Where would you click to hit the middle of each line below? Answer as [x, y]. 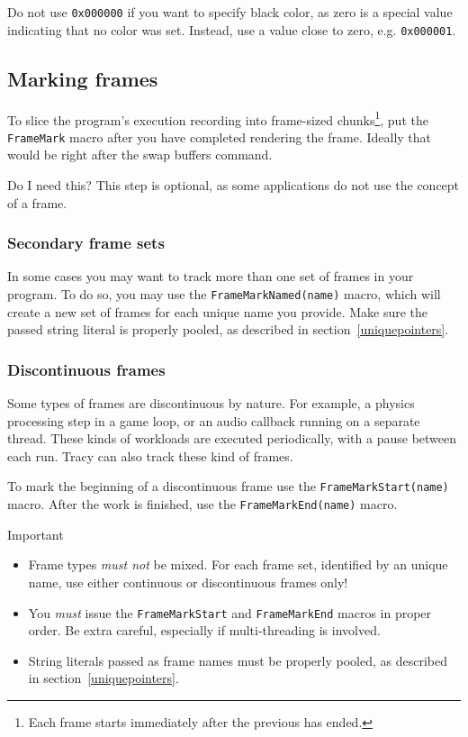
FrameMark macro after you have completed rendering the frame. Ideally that [220, 136]
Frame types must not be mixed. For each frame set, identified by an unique [238, 564]
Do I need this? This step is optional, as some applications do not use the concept [234, 185]
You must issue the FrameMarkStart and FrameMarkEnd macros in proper [230, 612]
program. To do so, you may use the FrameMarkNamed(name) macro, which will [224, 294]
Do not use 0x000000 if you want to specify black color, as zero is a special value [230, 12]
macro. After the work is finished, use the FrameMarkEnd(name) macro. [202, 504]
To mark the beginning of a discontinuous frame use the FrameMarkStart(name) [228, 486]
